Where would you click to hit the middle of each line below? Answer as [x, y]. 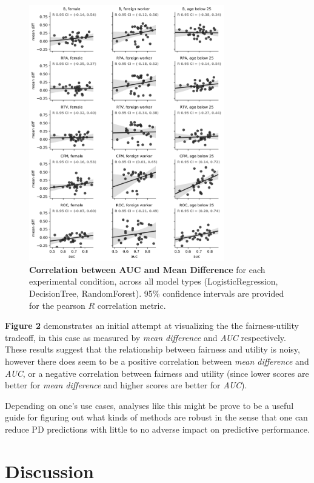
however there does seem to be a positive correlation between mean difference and [157, 361]
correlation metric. [132, 305]
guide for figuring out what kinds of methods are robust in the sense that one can [156, 417]
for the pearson [57, 305]
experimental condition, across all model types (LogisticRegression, [154, 281]
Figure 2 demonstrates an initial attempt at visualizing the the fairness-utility [152, 326]
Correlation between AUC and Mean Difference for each [147, 269]
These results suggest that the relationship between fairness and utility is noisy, [152, 349]
